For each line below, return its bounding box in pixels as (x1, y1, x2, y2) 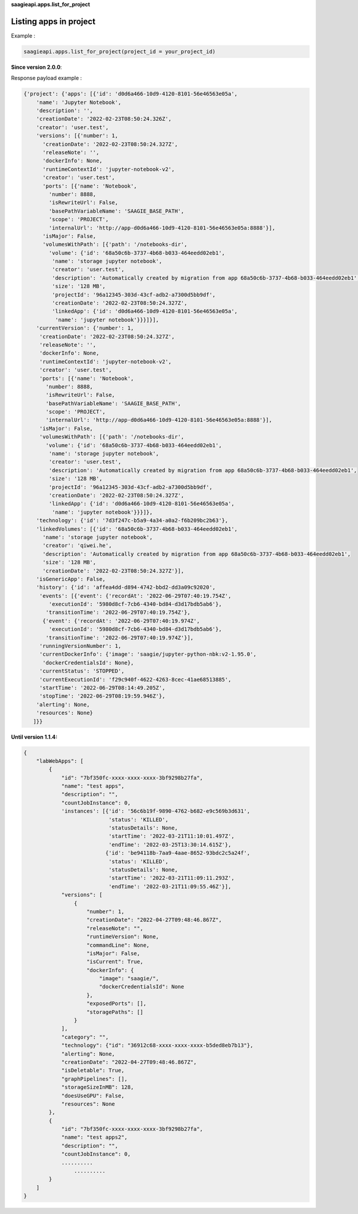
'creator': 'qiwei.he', (42, 542, 112, 549)
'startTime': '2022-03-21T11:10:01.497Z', (108, 833, 235, 840)
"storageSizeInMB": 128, (61, 1084, 134, 1091)
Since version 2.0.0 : (11, 63, 62, 71)
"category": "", (61, 1033, 109, 1040)
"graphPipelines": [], (61, 1075, 128, 1082)
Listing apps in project (11, 16, 95, 26)
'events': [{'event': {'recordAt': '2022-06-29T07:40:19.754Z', (39, 592, 232, 599)
